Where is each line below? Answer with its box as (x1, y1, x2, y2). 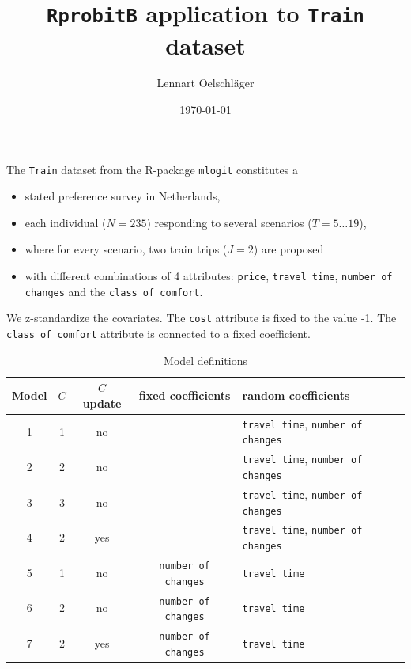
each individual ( (25, 214, 107, 230)
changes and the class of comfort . (25, 283, 203, 299)
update (82, 394, 122, 411)
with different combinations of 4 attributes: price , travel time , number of (25, 268, 393, 284)
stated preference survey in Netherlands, (25, 188, 221, 204)
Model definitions (164, 352, 247, 368)
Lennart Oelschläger (156, 74, 255, 91)
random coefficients (242, 387, 350, 404)
